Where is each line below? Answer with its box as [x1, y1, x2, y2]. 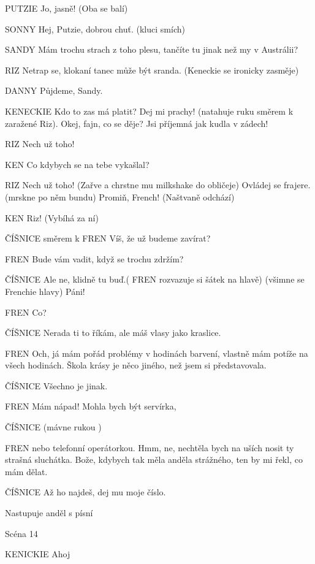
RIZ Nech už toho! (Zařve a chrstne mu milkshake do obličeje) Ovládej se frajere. [5, 178, 311, 191]
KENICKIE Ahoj [5, 547, 70, 560]
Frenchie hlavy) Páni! [5, 284, 85, 297]
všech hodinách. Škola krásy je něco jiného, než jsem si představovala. [5, 359, 267, 372]
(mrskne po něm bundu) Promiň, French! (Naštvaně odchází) [5, 190, 235, 203]
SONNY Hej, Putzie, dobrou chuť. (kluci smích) [5, 22, 185, 35]
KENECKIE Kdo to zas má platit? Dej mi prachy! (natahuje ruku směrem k [5, 104, 294, 117]
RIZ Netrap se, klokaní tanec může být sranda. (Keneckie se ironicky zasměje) [5, 63, 299, 76]
